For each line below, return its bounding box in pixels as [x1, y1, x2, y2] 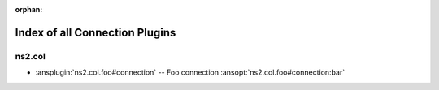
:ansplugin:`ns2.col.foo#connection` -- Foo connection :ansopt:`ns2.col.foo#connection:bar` [35, 67, 346, 77]
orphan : [15, 5, 43, 14]
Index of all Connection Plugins [15, 25, 176, 40]
